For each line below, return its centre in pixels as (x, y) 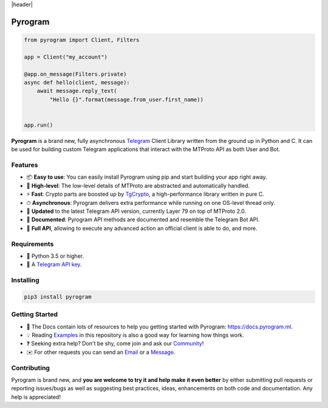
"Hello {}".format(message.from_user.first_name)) (126, 99)
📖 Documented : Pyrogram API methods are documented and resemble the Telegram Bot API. (143, 220)
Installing (25, 280)
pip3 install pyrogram (58, 297)
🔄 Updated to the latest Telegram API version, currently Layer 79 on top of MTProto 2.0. (136, 211)
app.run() (39, 125)
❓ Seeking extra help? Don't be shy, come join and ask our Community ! (115, 344)
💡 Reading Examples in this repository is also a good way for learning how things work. (135, 335)
